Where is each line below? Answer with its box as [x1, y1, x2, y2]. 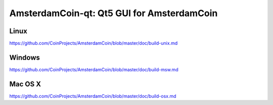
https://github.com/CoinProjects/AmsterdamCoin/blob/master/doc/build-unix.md [9, 40, 178, 46]
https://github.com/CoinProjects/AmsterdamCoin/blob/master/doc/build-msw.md [9, 66, 179, 73]
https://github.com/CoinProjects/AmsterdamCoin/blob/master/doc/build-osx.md [9, 93, 176, 99]
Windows [9, 53, 40, 62]
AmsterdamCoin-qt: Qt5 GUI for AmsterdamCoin [9, 8, 218, 19]
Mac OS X [9, 80, 41, 88]
